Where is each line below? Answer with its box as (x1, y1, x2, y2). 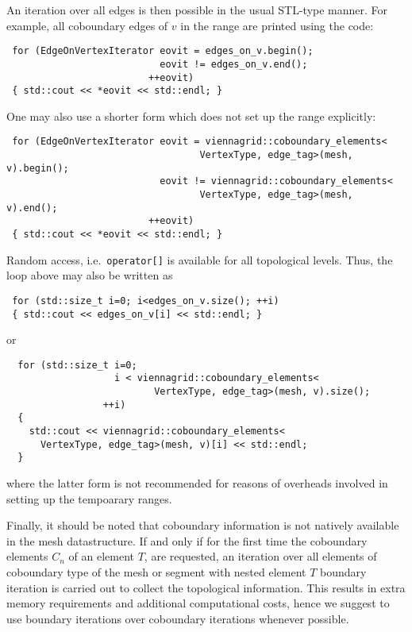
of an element (68, 548, 134, 565)
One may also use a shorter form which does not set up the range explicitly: (6, 107, 376, 124)
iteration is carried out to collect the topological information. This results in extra (6, 579, 406, 595)
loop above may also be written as (6, 267, 173, 283)
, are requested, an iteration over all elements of (144, 548, 377, 565)
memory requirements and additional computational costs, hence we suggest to (6, 595, 390, 611)
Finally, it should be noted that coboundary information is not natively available (6, 517, 399, 534)
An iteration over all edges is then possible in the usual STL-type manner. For (6, 2, 388, 17)
